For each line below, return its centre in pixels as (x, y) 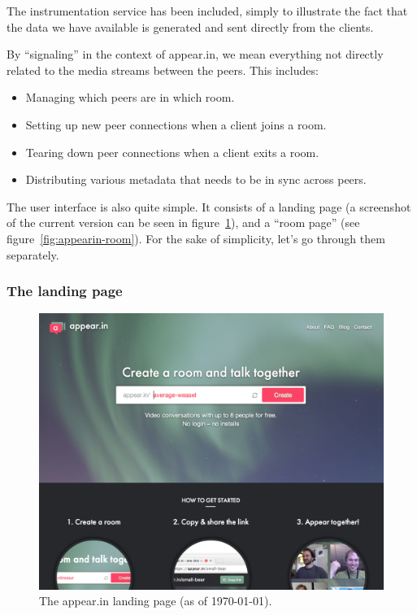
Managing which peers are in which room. (130, 97)
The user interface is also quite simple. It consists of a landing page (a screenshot (209, 206)
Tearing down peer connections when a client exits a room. (172, 152)
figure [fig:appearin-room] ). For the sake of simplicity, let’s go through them (196, 238)
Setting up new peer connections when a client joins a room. (176, 124)
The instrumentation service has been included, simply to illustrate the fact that (207, 11)
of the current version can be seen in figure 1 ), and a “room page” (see (183, 222)
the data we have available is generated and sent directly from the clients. (190, 26)
